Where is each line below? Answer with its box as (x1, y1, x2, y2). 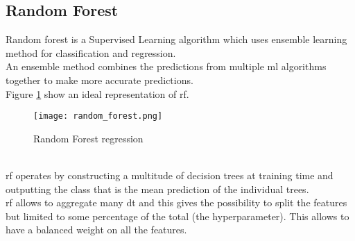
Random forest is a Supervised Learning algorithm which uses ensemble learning (6, 32, 347, 47)
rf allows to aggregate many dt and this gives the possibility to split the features (6, 195, 347, 210)
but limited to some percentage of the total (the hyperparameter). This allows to (6, 208, 349, 223)
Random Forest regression (33, 131, 144, 145)
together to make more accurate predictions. (6, 72, 193, 87)
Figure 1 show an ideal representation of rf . (6, 86, 189, 101)
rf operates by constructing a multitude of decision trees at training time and (6, 168, 334, 183)
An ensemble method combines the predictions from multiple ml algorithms (6, 59, 327, 74)
